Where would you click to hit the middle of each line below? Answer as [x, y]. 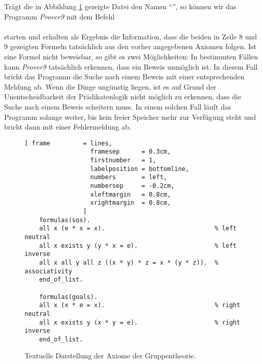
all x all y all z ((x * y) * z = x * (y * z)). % [129, 262]
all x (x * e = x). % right [140, 305]
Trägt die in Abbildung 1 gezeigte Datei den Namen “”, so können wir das [120, 6]
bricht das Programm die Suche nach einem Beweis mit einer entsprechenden [124, 77]
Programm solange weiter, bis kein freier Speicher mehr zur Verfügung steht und [130, 116]
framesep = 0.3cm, [130, 152]
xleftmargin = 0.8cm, [130, 194]
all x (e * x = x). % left [138, 229]
